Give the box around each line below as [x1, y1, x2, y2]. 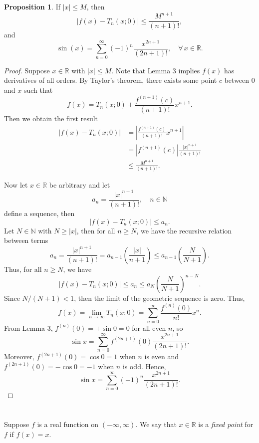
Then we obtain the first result [4, 113, 98, 123]
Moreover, [4, 351, 34, 362]
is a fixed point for [198, 419, 254, 429]
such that [23, 84, 53, 95]
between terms [4, 235, 48, 245]
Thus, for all [4, 263, 42, 274]
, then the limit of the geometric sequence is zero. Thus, [74, 292, 245, 303]
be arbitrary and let [49, 179, 110, 190]
